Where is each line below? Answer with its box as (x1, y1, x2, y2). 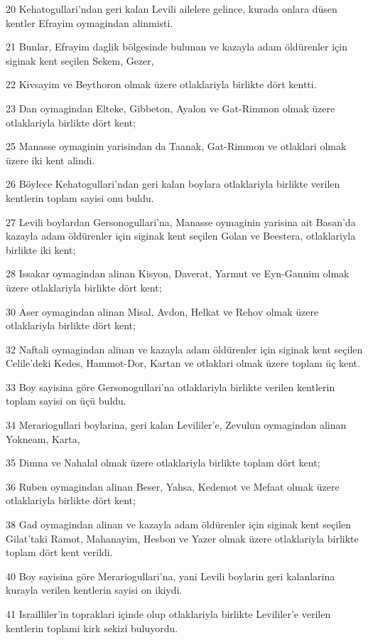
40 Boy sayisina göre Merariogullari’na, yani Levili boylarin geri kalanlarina (6, 568, 335, 583)
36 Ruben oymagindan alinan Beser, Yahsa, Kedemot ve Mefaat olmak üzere (6, 479, 340, 494)
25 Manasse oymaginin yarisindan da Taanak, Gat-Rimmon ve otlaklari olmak (6, 139, 347, 154)
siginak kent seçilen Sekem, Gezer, (6, 53, 154, 68)
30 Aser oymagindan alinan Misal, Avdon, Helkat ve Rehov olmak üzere (6, 304, 319, 319)
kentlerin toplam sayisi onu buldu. (6, 190, 154, 205)
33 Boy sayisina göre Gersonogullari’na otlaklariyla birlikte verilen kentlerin (6, 379, 335, 394)
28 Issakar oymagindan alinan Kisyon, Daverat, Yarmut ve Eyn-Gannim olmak (6, 266, 350, 281)
